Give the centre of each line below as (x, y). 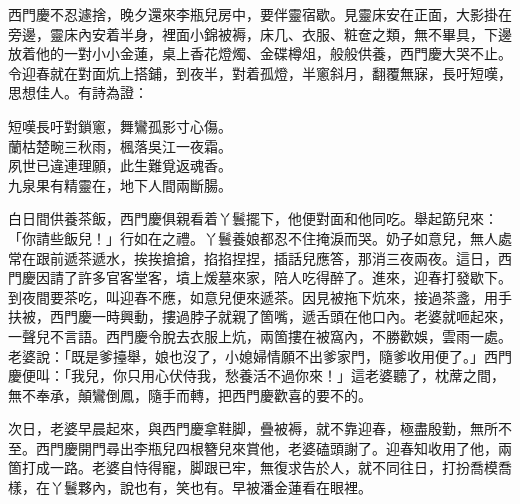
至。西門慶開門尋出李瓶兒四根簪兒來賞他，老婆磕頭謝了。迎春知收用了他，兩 (260, 447)
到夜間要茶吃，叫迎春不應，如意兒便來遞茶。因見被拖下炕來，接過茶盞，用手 (260, 296)
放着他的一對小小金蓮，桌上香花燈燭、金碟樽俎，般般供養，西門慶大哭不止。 (260, 53)
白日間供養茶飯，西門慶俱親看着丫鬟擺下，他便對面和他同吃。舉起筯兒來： (253, 218)
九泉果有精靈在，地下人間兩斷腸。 (120, 184)
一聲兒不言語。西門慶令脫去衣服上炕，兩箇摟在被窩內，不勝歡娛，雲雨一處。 (260, 335)
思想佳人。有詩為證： (78, 92)
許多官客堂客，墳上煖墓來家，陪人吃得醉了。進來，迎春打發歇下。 (294, 277)
